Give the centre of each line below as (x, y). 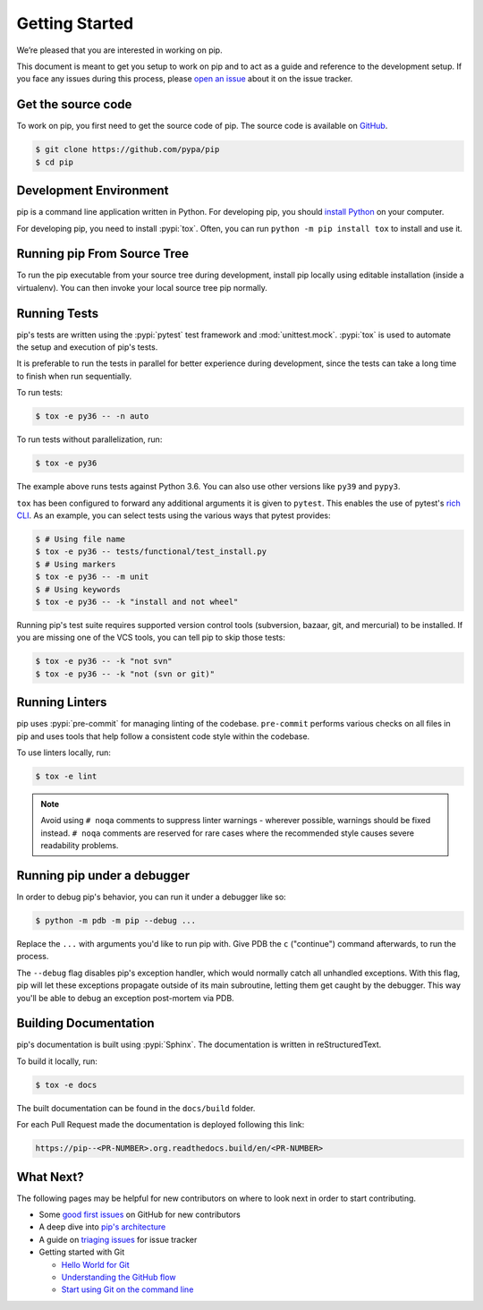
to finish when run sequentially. (74, 376)
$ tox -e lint (66, 776)
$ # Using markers (76, 564)
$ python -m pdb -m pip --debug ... (116, 920)
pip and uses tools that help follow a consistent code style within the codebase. (163, 736)
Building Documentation (86, 1023)
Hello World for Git (95, 1264)
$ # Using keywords (78, 589)
